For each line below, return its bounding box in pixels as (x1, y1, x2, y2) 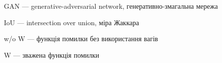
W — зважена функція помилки (4, 49, 99, 60)
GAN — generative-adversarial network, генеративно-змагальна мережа (4, 1, 218, 11)
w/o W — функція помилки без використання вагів (4, 33, 158, 44)
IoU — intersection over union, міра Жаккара (4, 17, 139, 27)
